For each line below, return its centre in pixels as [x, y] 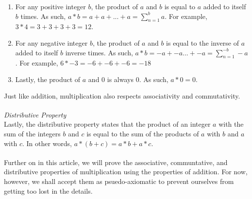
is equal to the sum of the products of [143, 133]
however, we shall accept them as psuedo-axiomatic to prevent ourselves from [119, 181]
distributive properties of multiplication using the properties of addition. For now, [126, 172]
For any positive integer [50, 6]
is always [120, 79]
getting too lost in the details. [48, 191]
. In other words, [47, 143]
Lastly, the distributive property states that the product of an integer [107, 124]
